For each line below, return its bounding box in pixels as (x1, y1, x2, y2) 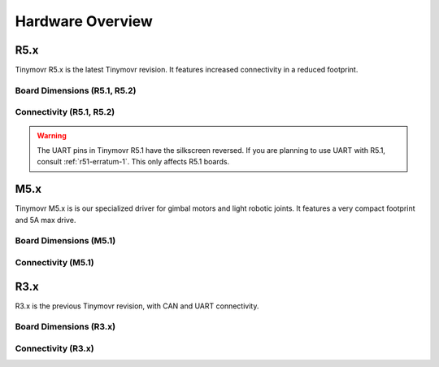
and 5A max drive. (15, 215, 76, 225)
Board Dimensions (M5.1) (15, 235, 116, 247)
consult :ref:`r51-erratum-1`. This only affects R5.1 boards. (37, 157, 230, 167)
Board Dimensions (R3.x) (15, 321, 116, 333)
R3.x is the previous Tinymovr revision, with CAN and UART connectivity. (15, 301, 259, 311)
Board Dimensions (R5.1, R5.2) (15, 85, 137, 96)
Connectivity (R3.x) (15, 343, 94, 354)
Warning (37, 130, 67, 140)
